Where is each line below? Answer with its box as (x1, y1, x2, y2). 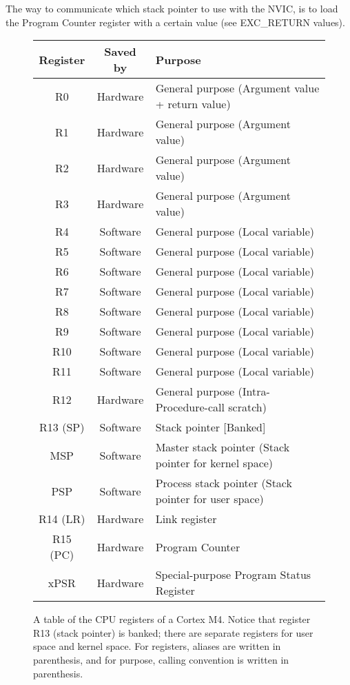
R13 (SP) (39, 419, 85, 436)
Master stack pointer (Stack (155, 439, 290, 456)
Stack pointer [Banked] (155, 419, 266, 436)
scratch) (228, 399, 267, 416)
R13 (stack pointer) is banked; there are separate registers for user (33, 625, 313, 640)
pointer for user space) (155, 491, 264, 507)
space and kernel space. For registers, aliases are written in (33, 639, 281, 653)
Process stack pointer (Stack (155, 475, 292, 491)
